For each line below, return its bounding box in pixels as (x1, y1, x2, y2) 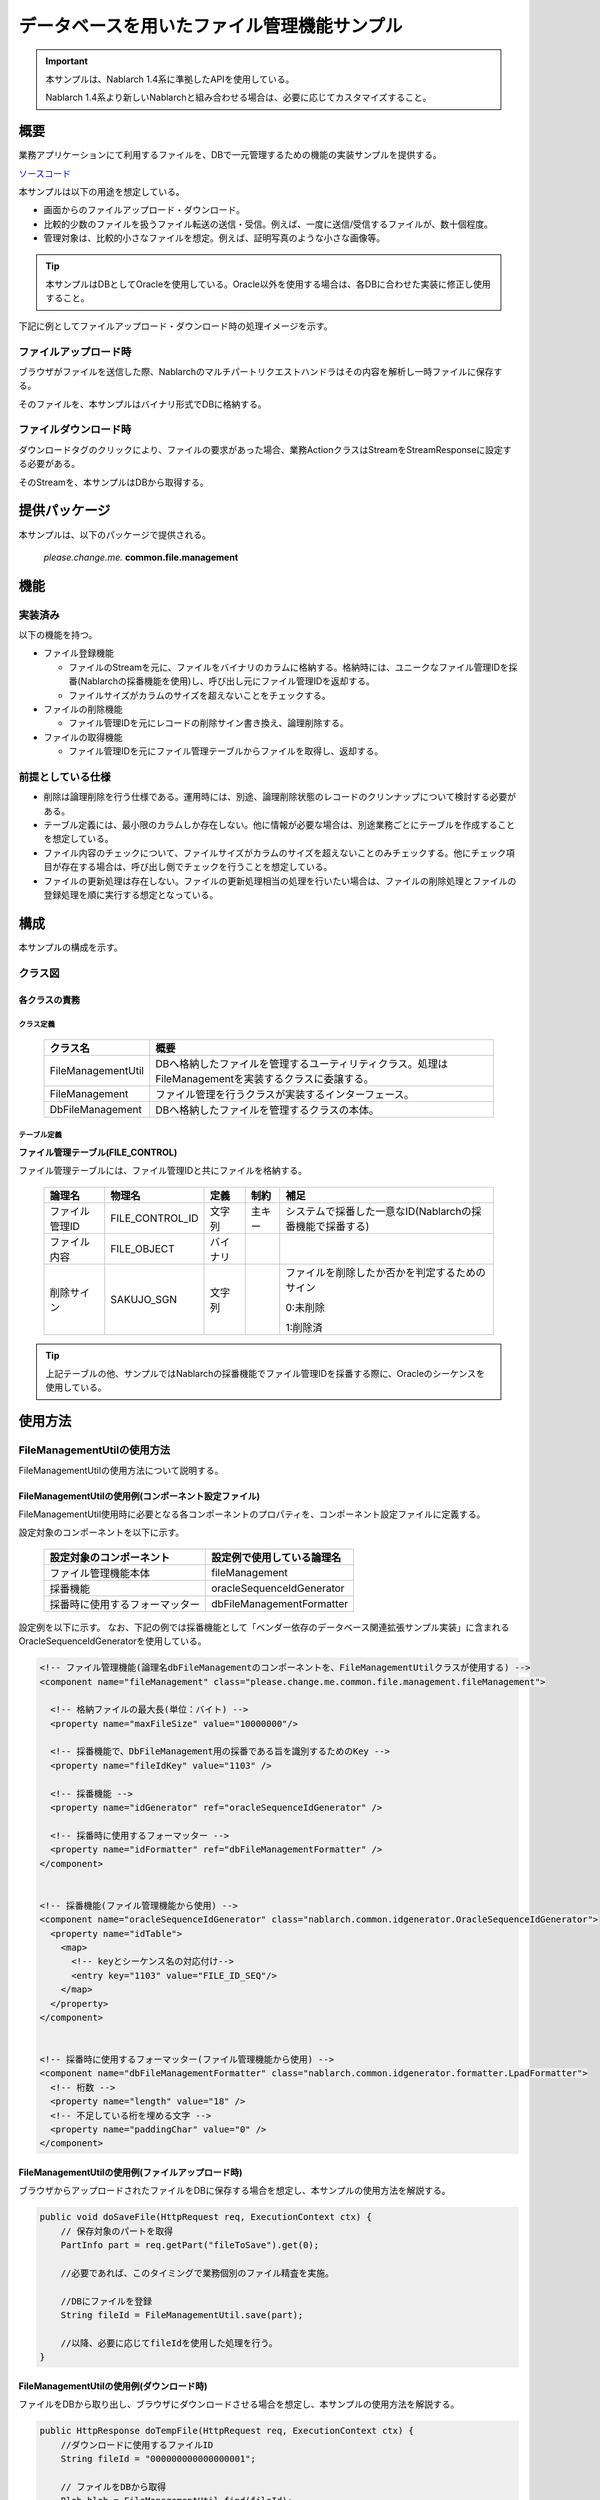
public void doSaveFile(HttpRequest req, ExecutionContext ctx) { (39, 2211, 372, 2223)
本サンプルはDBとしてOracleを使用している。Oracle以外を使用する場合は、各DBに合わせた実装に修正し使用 (45, 278, 492, 290)
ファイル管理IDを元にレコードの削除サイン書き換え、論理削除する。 (68, 717, 349, 729)
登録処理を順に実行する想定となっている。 (43, 889, 219, 901)
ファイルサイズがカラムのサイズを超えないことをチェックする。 (68, 689, 331, 701)
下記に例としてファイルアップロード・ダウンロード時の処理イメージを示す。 (18, 320, 333, 332)
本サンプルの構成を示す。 (18, 941, 124, 953)
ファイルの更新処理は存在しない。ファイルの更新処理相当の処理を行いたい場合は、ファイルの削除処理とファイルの (43, 875, 517, 887)
